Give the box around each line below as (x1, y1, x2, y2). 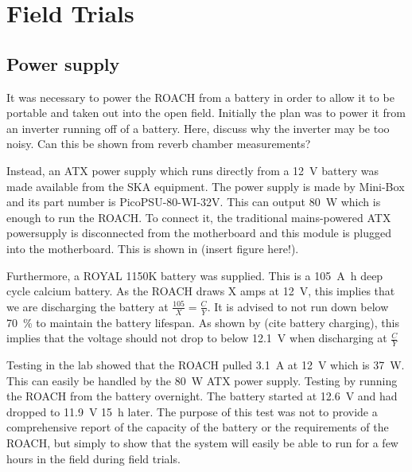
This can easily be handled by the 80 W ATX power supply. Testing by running (6, 372, 398, 388)
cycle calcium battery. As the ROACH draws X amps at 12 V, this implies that (6, 283, 395, 299)
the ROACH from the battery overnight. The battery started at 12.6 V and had (6, 388, 398, 404)
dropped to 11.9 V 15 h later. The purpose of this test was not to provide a (6, 403, 378, 419)
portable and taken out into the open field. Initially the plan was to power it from (6, 104, 406, 121)
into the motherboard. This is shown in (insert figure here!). (6, 240, 299, 256)
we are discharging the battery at (6, 298, 169, 314)
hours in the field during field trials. (6, 450, 181, 466)
